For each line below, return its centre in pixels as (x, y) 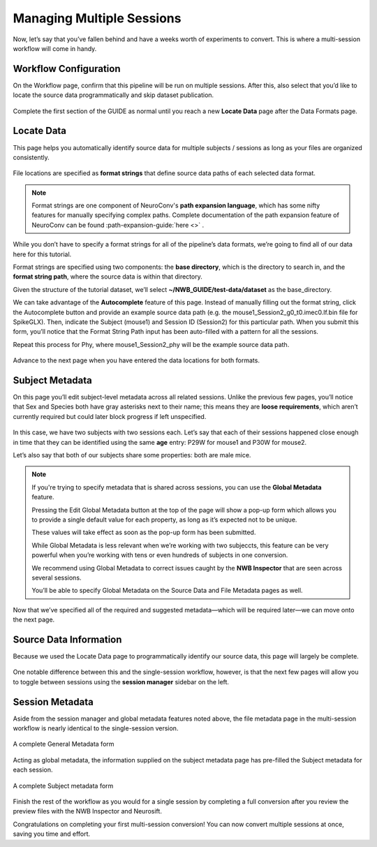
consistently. (31, 157)
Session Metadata (53, 702)
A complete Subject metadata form (63, 786)
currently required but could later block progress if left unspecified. (110, 416)
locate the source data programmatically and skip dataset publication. (113, 95)
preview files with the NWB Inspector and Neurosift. (87, 811)
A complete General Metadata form (64, 744)
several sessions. (57, 577)
